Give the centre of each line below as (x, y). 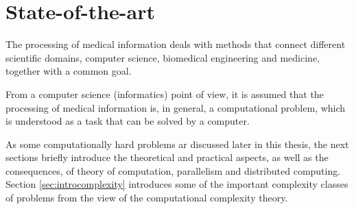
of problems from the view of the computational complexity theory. (147, 198)
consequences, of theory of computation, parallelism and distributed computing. (173, 170)
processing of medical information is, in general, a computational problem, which (176, 107)
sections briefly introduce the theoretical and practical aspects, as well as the (167, 157)
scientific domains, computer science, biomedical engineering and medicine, (163, 57)
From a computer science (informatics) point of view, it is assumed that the (165, 94)
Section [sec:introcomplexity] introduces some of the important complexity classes (177, 184)
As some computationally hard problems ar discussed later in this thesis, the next (177, 144)
